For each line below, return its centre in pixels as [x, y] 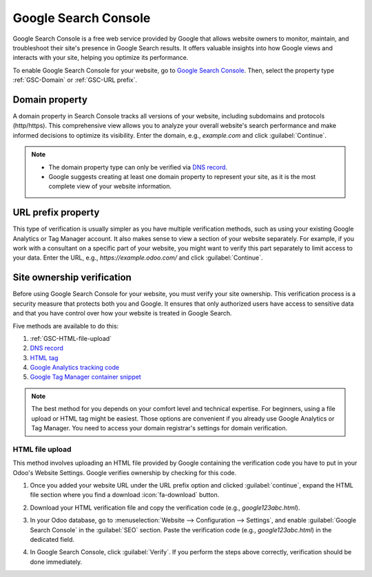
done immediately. [56, 562]
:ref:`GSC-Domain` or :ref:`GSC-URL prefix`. [75, 80]
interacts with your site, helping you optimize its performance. [101, 58]
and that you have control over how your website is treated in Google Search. [122, 313]
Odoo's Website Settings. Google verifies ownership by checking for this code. [125, 472]
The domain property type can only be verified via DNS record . [138, 167]
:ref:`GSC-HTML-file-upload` [71, 338]
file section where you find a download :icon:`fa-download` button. [125, 495]
